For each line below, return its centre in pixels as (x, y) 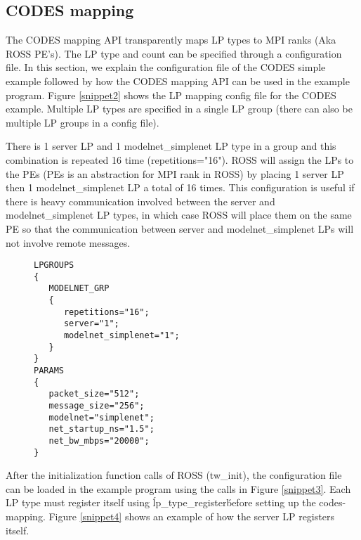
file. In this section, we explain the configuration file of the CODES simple (166, 67)
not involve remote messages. (68, 242)
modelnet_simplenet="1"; (122, 336)
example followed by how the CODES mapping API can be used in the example (178, 81)
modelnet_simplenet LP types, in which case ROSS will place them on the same (179, 215)
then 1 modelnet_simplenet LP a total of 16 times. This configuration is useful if (180, 187)
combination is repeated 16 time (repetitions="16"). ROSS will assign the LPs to (180, 159)
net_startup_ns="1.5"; (101, 429)
